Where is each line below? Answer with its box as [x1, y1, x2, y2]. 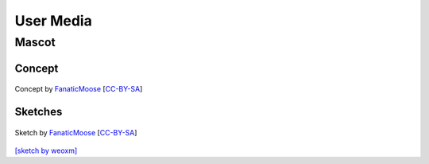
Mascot [14, 35, 56, 49]
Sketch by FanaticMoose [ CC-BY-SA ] [14, 127, 137, 137]
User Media [14, 12, 93, 29]
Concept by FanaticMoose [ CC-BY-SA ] [14, 84, 143, 94]
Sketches [14, 105, 63, 119]
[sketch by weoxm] [14, 146, 78, 155]
